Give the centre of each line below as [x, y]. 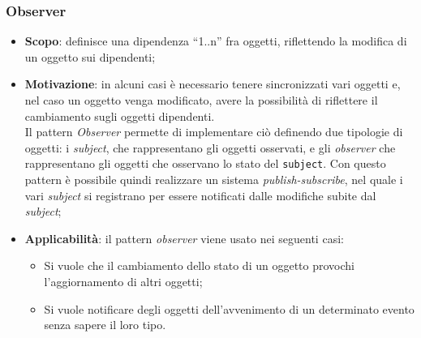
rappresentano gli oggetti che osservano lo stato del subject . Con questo [205, 163]
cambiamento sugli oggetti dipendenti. [120, 116]
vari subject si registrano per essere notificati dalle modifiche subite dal [200, 195]
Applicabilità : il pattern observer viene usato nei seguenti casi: [184, 238]
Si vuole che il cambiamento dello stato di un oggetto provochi [199, 265]
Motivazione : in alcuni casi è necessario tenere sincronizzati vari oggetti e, [213, 84]
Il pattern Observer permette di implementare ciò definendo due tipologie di [214, 132]
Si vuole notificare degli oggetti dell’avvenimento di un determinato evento [229, 308]
